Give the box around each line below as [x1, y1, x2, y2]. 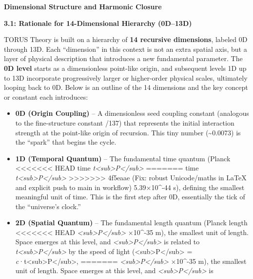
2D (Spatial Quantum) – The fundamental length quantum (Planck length [15, 217, 248, 228]
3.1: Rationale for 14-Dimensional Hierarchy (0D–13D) [4, 18, 192, 28]
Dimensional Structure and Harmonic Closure [4, 1, 162, 11]
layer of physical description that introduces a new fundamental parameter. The [4, 53, 243, 64]
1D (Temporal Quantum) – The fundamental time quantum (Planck [15, 153, 231, 163]
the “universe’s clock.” [15, 201, 81, 211]
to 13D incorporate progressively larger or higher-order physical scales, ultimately [4, 72, 248, 83]
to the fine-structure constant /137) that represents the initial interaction [15, 117, 234, 128]
